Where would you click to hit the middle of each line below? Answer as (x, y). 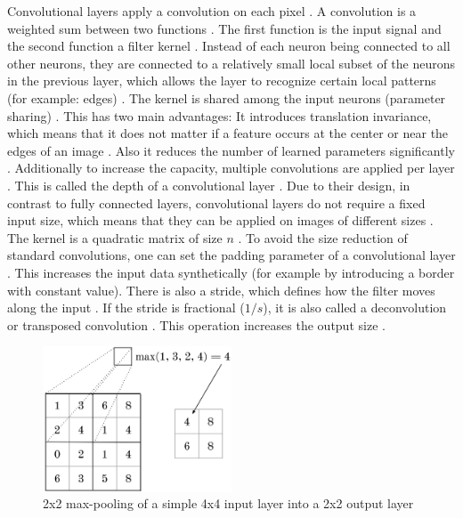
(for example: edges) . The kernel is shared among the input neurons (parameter (227, 97)
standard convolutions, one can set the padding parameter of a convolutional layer (231, 255)
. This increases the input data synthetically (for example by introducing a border (231, 272)
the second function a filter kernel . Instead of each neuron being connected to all (229, 46)
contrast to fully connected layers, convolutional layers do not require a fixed (216, 202)
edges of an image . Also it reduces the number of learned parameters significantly (231, 150)
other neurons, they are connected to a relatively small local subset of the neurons (231, 63)
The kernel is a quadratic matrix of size (115, 237)
